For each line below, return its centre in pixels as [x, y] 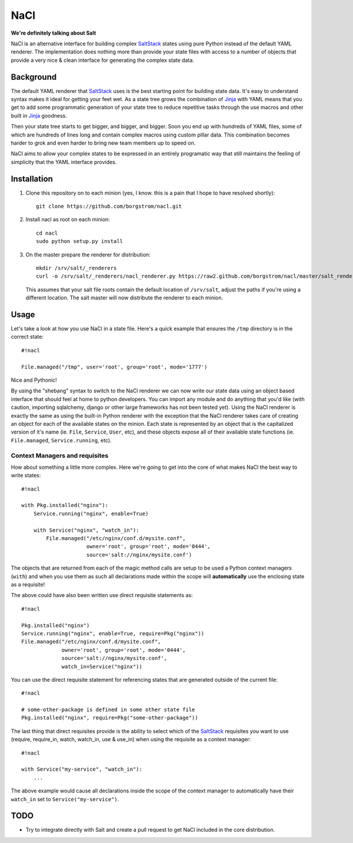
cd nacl [47, 233]
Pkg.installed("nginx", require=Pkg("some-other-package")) [110, 718]
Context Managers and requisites [60, 455]
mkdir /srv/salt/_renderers [76, 268]
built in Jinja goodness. [39, 115]
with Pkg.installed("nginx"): [65, 505]
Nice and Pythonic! [34, 380]
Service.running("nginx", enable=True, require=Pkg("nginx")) [113, 633]
